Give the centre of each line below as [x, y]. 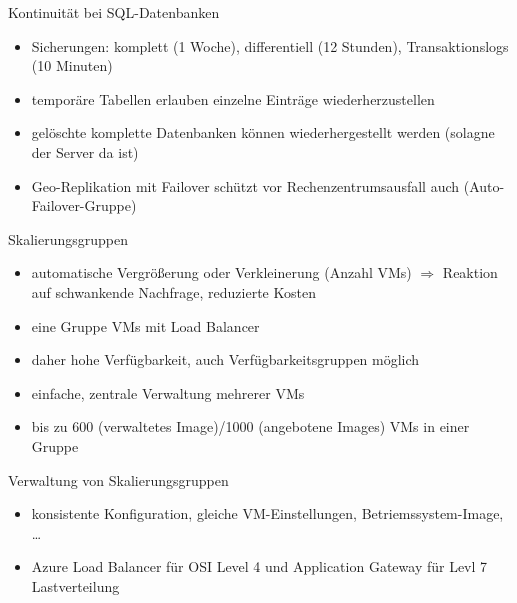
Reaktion [470, 272]
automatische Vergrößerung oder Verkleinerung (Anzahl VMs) [221, 272]
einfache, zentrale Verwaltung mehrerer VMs [168, 392]
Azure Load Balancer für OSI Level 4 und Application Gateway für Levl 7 [259, 566]
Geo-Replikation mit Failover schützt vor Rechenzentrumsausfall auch [245, 185]
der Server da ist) [85, 151]
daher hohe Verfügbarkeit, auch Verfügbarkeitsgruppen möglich [225, 359]
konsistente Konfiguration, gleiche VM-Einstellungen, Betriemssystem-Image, [267, 513]
